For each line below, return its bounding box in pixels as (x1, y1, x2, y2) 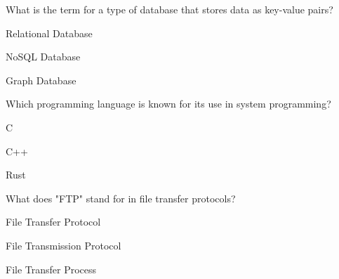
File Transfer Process (6, 261, 97, 276)
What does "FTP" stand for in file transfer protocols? (6, 190, 236, 205)
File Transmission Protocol (6, 238, 121, 252)
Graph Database (6, 72, 77, 87)
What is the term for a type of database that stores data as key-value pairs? (6, 2, 333, 16)
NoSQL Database (6, 49, 81, 64)
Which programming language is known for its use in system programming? (6, 96, 331, 111)
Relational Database (6, 25, 93, 40)
